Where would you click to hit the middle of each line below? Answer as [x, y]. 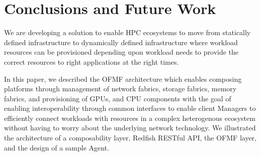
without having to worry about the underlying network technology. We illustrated [130, 128]
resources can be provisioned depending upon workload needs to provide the [121, 52]
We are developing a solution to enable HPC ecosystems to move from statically [127, 32]
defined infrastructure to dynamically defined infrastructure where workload [121, 42]
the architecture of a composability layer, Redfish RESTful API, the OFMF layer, [130, 138]
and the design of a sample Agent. [57, 147]
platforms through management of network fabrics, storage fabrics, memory [120, 89]
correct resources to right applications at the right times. [92, 61]
